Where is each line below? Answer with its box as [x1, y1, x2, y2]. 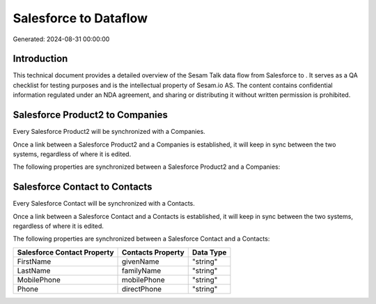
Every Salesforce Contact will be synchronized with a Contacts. [13, 199, 195, 208]
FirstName [17, 257, 52, 266]
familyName [121, 266, 162, 275]
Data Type [191, 248, 227, 257]
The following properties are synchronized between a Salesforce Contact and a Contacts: [13, 234, 270, 243]
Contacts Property [121, 248, 185, 257]
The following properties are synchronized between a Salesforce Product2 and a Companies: [13, 162, 281, 171]
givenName [121, 257, 159, 266]
